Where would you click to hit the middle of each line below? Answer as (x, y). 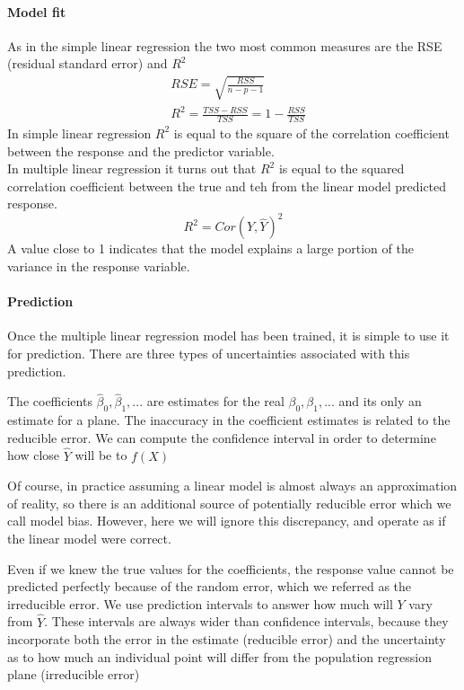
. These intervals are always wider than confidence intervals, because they (246, 621)
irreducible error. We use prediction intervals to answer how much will (200, 603)
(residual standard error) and (88, 63)
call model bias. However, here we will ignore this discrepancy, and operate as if (227, 521)
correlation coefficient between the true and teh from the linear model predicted (227, 186)
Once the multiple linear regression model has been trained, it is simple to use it (228, 336)
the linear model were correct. (89, 538)
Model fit (37, 11)
